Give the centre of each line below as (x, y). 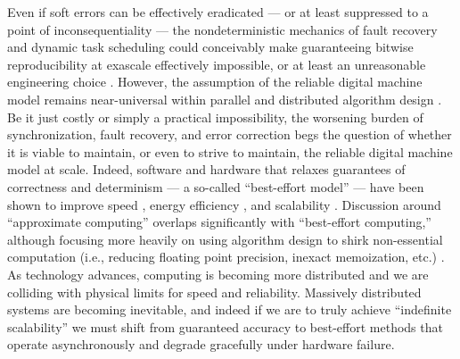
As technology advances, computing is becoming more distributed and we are (218, 274)
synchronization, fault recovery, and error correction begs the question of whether (230, 134)
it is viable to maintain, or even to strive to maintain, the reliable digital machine (230, 151)
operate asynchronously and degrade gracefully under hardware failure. (201, 344)
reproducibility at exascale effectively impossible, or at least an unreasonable (217, 64)
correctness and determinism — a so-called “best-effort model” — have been (216, 186)
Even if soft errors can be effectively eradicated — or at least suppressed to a (218, 12)
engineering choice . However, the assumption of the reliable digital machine (215, 82)
